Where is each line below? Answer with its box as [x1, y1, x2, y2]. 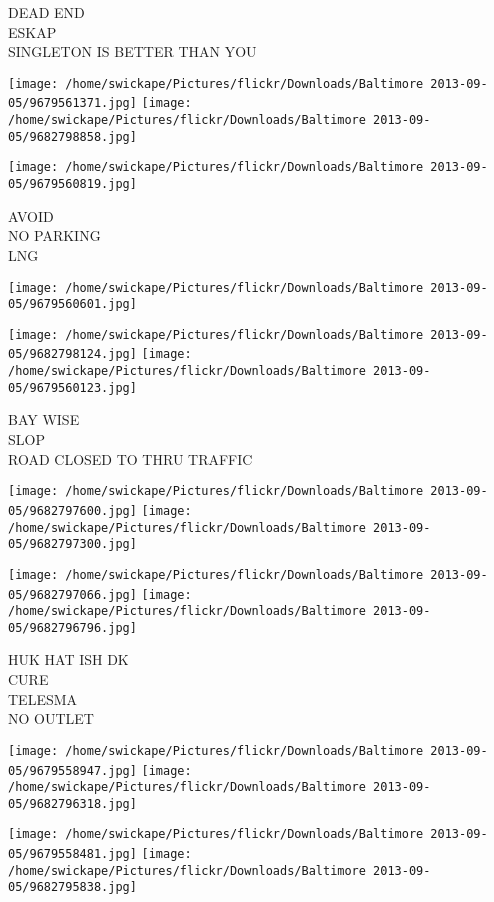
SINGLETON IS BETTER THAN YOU [8, 41, 257, 62]
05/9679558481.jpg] [8, 847, 137, 862]
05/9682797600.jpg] [8, 503, 137, 518]
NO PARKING [8, 225, 101, 246]
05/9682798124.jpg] [8, 347, 137, 362]
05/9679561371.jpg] [8, 96, 137, 111]
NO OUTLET [8, 708, 94, 729]
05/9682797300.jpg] [8, 537, 137, 552]
